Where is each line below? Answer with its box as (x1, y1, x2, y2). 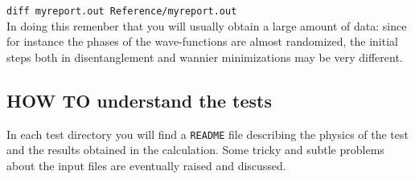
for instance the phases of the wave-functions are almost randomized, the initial (6, 33, 398, 50)
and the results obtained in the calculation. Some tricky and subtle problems (6, 141, 384, 158)
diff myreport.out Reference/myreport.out (6, 6, 237, 17)
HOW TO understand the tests (6, 87, 273, 112)
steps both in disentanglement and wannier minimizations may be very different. (6, 48, 403, 65)
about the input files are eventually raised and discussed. (6, 157, 286, 173)
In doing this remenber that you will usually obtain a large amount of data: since (6, 17, 407, 34)
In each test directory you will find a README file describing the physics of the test (6, 125, 409, 142)
